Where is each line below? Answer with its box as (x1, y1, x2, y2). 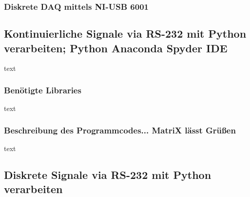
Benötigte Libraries (4, 84, 81, 96)
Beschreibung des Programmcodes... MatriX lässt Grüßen (4, 124, 236, 136)
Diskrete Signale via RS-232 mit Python (4, 167, 212, 182)
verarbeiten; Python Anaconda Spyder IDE (4, 40, 228, 55)
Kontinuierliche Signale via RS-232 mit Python (4, 26, 247, 41)
